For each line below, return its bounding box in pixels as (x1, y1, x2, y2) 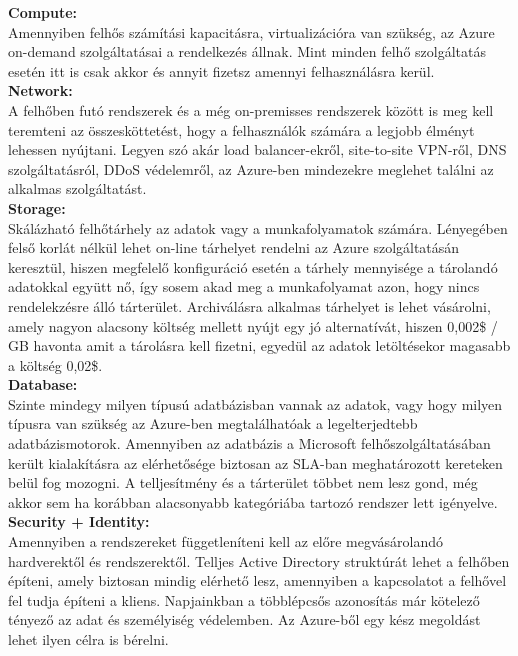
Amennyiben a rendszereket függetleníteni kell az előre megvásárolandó (8, 531, 444, 552)
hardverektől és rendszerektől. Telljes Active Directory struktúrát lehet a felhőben (8, 550, 510, 571)
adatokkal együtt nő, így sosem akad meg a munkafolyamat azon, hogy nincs (8, 276, 480, 297)
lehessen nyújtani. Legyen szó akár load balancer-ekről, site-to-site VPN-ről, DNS (8, 139, 507, 160)
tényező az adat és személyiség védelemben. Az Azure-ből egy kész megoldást (8, 609, 481, 630)
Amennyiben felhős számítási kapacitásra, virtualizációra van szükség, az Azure (8, 21, 495, 42)
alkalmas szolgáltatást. (8, 178, 147, 199)
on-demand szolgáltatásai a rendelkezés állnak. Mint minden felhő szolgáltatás (8, 41, 486, 62)
